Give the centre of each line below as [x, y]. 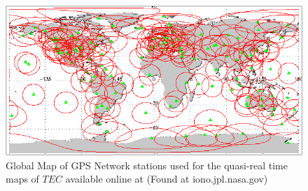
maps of [22, 179]
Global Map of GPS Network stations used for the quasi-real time [147, 165]
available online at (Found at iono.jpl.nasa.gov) [167, 179]
